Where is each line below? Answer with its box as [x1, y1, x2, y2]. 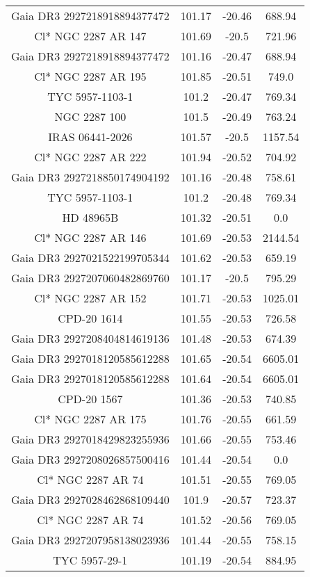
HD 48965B [62, 209, 119, 225]
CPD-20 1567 [58, 391, 123, 407]
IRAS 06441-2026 [48, 129, 133, 145]
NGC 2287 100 [54, 108, 127, 124]
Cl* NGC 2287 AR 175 [34, 411, 147, 427]
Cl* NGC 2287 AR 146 [34, 229, 147, 245]
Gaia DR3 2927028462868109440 [11, 491, 170, 507]
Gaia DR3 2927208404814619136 [11, 330, 170, 346]
